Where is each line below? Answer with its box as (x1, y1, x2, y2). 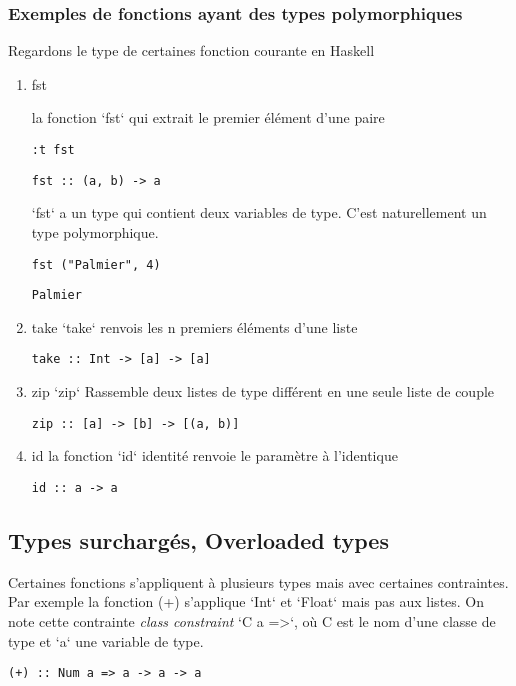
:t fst (31, 143, 75, 157)
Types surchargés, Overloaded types (8, 524, 389, 555)
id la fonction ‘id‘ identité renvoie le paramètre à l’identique (31, 445, 398, 466)
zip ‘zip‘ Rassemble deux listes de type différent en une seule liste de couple (31, 381, 495, 402)
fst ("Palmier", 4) (31, 257, 161, 272)
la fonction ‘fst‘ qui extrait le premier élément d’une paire (31, 107, 385, 128)
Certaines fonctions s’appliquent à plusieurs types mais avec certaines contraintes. (8, 571, 509, 592)
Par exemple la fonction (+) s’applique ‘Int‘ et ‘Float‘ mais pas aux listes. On (8, 591, 485, 612)
